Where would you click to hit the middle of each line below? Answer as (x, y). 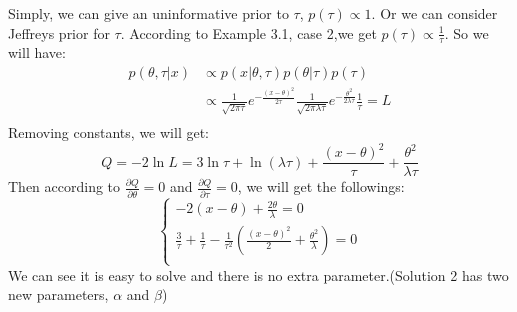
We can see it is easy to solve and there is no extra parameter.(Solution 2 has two (258, 274)
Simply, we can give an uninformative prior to (148, 13)
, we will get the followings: (321, 186)
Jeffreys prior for (59, 32)
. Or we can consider (434, 13)
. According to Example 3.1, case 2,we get (248, 32)
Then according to (64, 186)
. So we (466, 32)
